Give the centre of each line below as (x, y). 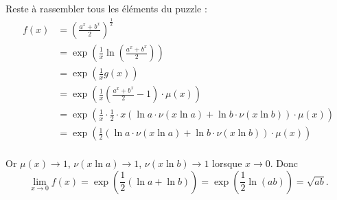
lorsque (227, 163)
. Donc (284, 163)
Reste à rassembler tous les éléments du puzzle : (106, 8)
